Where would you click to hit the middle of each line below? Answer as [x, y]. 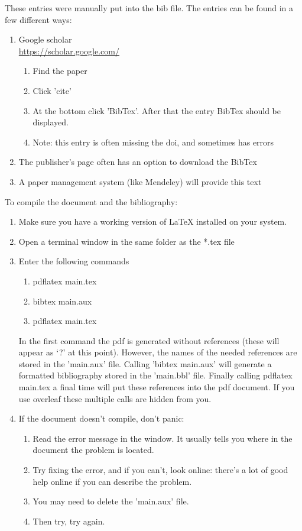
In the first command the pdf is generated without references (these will [149, 340]
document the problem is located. [93, 450]
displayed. [51, 122]
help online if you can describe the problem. [112, 481]
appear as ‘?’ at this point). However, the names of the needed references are [158, 352]
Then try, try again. [69, 521]
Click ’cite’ [52, 90]
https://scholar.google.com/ [69, 51]
